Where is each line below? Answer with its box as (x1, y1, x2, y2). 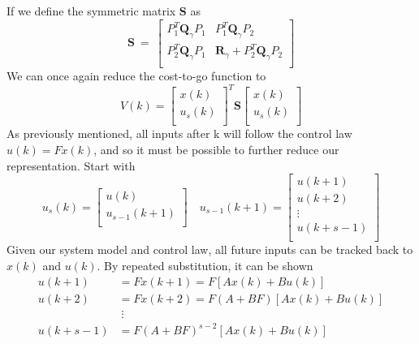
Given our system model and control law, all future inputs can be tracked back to (6, 241, 413, 258)
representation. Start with (6, 157, 136, 174)
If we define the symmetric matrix (6, 2, 176, 19)
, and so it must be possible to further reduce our (93, 141, 339, 158)
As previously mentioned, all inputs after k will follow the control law (6, 125, 352, 142)
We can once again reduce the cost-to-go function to (6, 67, 266, 84)
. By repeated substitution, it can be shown (97, 257, 313, 273)
